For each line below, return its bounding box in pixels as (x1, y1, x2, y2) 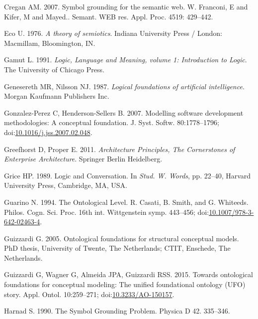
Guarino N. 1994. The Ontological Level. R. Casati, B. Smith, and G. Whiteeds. (4, 196, 249, 207)
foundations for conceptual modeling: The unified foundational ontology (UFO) (4, 279, 246, 290)
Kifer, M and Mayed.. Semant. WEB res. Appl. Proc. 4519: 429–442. (4, 11, 213, 21)
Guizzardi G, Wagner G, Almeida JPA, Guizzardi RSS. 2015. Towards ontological (4, 269, 253, 280)
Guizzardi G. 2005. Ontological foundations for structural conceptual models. (4, 233, 239, 243)
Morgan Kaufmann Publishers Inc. (4, 91, 109, 101)
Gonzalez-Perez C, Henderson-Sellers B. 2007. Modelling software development (4, 107, 244, 118)
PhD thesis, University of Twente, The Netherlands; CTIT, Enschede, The (4, 243, 231, 253)
